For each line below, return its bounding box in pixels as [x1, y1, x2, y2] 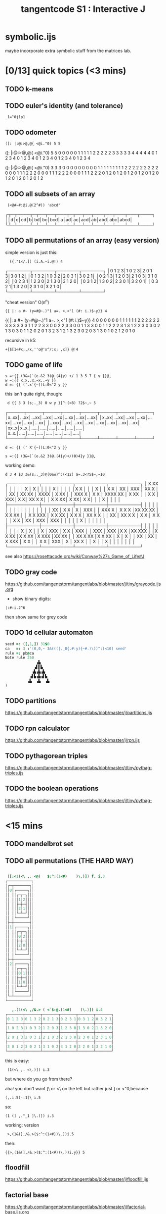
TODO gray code [5, 568, 57, 576]
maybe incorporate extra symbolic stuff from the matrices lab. [5, 48, 131, 53]
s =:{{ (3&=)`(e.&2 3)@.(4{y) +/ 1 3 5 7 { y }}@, [5, 374, 112, 379]
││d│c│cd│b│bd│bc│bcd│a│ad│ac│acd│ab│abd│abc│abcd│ [5, 216, 133, 222]
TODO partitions [5, 697, 56, 705]
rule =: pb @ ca [5, 651, 35, 656]
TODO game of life [5, 360, 63, 369]
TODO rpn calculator [5, 724, 70, 732]
